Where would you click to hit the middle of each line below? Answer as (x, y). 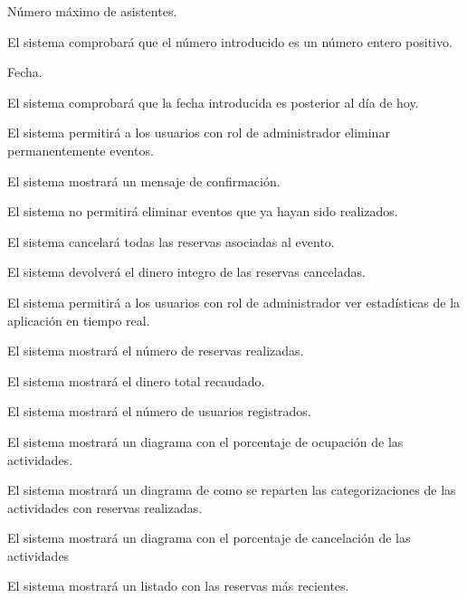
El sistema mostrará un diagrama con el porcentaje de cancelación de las (209, 538)
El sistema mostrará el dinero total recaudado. (136, 380)
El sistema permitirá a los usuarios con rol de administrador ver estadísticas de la (234, 302)
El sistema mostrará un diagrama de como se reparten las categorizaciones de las (232, 490)
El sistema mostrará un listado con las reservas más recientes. (178, 586)
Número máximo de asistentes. (92, 11)
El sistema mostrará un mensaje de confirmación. (144, 180)
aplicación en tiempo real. (79, 320)
